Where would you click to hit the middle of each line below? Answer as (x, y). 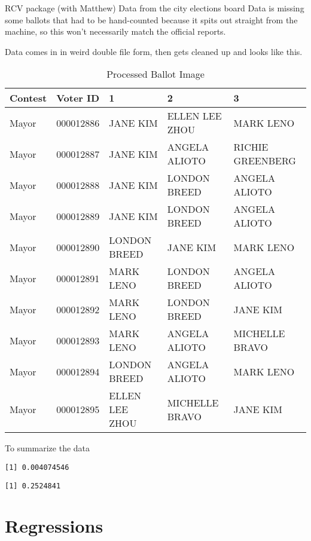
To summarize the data (48, 448)
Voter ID (78, 98)
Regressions (54, 526)
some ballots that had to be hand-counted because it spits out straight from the (151, 19)
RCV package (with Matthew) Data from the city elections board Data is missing (155, 8)
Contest (28, 98)
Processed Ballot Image (155, 74)
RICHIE (251, 147)
